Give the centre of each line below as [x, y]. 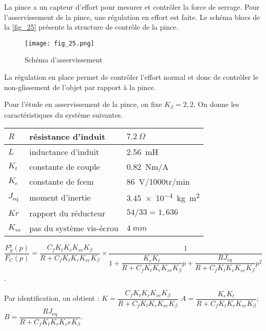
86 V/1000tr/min [158, 182]
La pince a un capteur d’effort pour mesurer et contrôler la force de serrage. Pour [132, 7]
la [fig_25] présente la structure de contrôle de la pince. [91, 27]
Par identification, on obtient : [52, 298]
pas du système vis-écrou [74, 228]
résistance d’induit [67, 137]
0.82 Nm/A [148, 167]
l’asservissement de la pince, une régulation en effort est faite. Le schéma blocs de [132, 17]
